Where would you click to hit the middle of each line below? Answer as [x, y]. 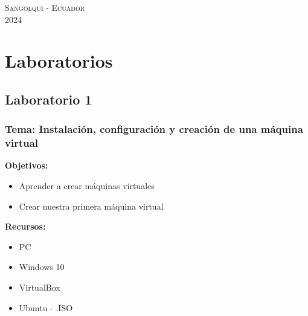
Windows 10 [42, 267]
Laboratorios [59, 61]
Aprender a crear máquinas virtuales [87, 186]
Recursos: [25, 226]
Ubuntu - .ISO [46, 307]
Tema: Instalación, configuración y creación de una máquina [154, 129]
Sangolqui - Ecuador [45, 7]
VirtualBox [40, 287]
